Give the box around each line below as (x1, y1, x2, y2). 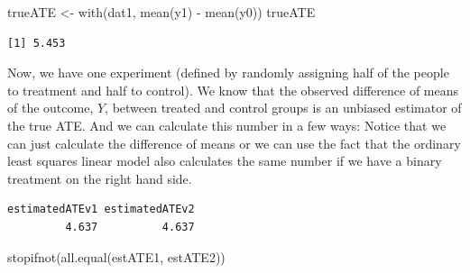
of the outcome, (7, 98, 94, 117)
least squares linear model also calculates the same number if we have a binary (7, 151, 442, 170)
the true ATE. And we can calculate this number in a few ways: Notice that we (7, 115, 447, 134)
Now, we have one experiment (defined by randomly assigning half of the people (7, 63, 449, 82)
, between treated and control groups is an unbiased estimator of (105, 98, 462, 117)
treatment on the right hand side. (7, 168, 192, 187)
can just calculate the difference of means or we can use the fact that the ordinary (7, 133, 461, 152)
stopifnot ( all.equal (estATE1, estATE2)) (7, 247, 226, 266)
